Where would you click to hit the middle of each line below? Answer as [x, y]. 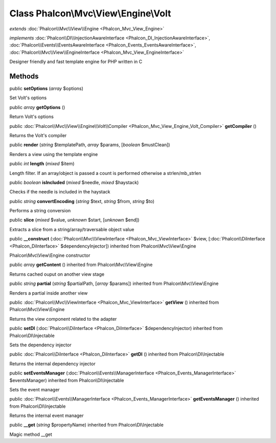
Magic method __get [31, 434]
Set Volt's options [28, 98]
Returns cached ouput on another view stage [57, 274]
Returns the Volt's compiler [38, 135]
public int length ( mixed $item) [42, 164]
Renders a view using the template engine [54, 154]
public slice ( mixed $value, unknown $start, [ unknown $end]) [75, 220]
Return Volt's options [31, 117]
